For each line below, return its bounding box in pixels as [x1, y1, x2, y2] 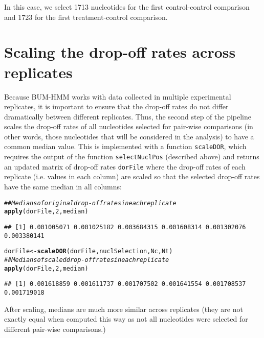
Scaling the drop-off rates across [4, 41, 236, 62]
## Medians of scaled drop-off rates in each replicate [4, 256, 169, 263]
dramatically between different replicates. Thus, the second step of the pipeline [4, 111, 252, 122]
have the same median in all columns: [4, 181, 122, 192]
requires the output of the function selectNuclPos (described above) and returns [4, 151, 259, 162]
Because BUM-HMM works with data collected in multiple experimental [4, 91, 231, 102]
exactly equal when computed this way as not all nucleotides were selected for [4, 313, 248, 324]
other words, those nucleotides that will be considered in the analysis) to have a [4, 131, 254, 141]
